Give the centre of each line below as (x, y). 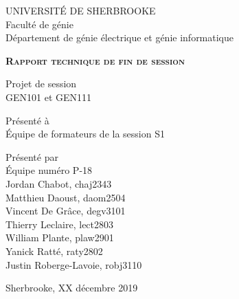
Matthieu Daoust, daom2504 (66, 197)
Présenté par (32, 156)
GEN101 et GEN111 (49, 97)
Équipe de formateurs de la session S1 (85, 134)
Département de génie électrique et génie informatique (120, 37)
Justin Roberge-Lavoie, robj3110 (74, 264)
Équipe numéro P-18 (49, 170)
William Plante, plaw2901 (60, 237)
